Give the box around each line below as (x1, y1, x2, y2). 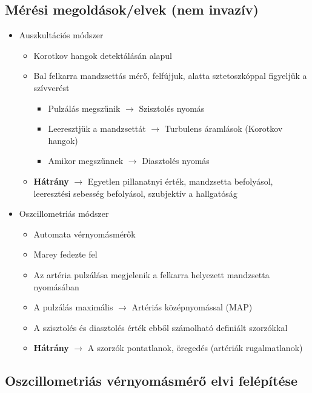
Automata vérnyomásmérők (33, 227, 136, 240)
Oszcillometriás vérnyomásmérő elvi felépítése (5, 371, 298, 390)
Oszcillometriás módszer (19, 207, 109, 220)
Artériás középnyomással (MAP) (131, 301, 253, 313)
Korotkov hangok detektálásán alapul (33, 49, 173, 61)
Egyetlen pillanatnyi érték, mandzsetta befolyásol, (87, 174, 273, 187)
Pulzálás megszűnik (48, 101, 121, 114)
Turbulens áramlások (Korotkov (164, 122, 283, 135)
